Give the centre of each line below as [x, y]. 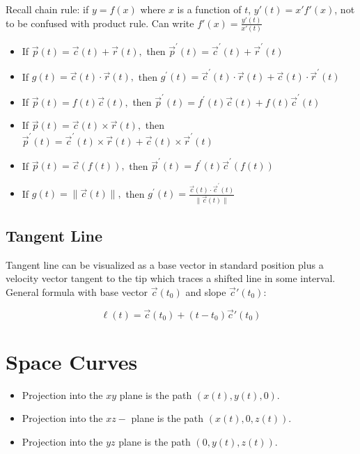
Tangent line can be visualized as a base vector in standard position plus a [165, 264]
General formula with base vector [77, 291]
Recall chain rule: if [47, 9]
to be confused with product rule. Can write [100, 23]
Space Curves [72, 361]
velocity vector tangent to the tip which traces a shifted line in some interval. [171, 278]
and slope [206, 291]
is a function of [209, 9]
